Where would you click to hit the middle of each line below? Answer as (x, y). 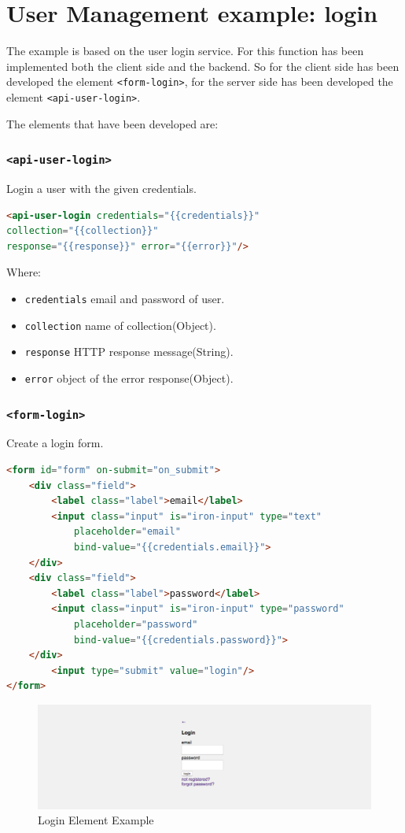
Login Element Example (96, 820)
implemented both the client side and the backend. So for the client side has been (203, 66)
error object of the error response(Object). (129, 378)
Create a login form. (55, 443)
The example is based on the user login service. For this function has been (185, 51)
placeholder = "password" (136, 624)
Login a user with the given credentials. (101, 188)
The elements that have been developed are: (112, 123)
